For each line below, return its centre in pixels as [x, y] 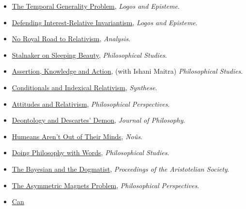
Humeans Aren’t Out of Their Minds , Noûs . [77, 136]
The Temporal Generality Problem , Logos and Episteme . [96, 6]
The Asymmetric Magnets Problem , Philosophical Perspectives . [106, 185]
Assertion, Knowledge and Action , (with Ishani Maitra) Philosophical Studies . [127, 71]
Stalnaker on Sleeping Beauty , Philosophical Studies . [89, 55]
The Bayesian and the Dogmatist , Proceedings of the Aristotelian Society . [121, 169]
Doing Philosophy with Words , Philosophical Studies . [91, 153]
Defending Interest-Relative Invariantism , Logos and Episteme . [105, 22]
